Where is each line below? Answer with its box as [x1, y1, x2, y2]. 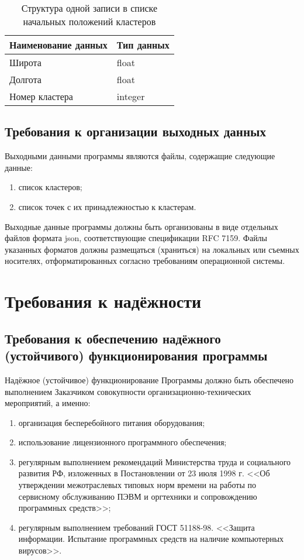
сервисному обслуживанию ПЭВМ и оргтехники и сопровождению [18, 490, 257, 502]
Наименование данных [9, 38, 108, 51]
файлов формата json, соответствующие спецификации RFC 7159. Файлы [5, 232, 268, 244]
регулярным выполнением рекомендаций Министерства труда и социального [18, 455, 291, 468]
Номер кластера [9, 90, 73, 103]
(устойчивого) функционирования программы [5, 346, 268, 365]
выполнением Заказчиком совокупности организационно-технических [5, 385, 251, 397]
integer [116, 90, 145, 103]
